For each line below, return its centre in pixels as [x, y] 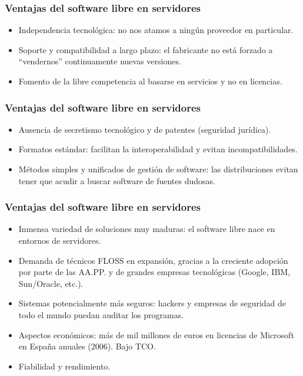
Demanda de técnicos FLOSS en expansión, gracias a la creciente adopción [153, 260]
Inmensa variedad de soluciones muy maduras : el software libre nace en [147, 229]
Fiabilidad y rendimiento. [64, 366]
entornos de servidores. [60, 240]
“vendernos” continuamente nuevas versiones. [100, 61]
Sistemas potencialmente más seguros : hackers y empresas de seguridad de [152, 303]
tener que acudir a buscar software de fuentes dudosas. [117, 180]
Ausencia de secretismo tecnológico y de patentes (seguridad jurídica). [145, 129]
